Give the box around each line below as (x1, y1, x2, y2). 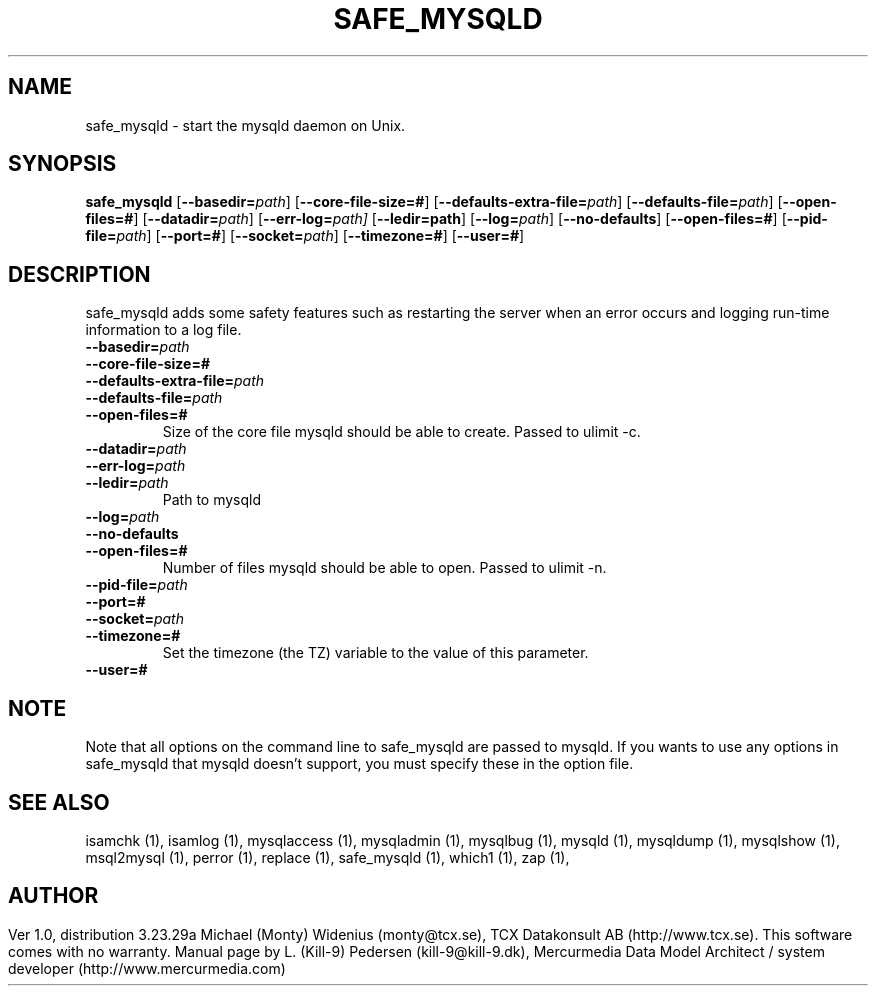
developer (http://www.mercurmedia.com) (8, 959, 286, 977)
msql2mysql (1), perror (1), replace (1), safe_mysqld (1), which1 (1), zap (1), (85, 848, 570, 866)
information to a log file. (85, 321, 242, 339)
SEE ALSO (8, 789, 110, 815)
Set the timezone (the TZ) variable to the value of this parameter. (162, 644, 589, 662)
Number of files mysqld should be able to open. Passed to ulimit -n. (162, 559, 607, 577)
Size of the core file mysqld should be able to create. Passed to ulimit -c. (162, 423, 641, 441)
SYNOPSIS (8, 151, 117, 177)
